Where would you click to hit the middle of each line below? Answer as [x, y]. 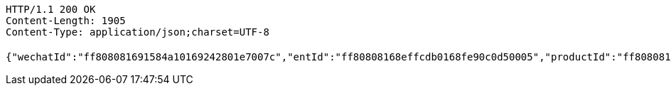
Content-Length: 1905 [66, 21]
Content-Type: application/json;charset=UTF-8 [138, 32]
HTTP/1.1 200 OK [51, 9]
